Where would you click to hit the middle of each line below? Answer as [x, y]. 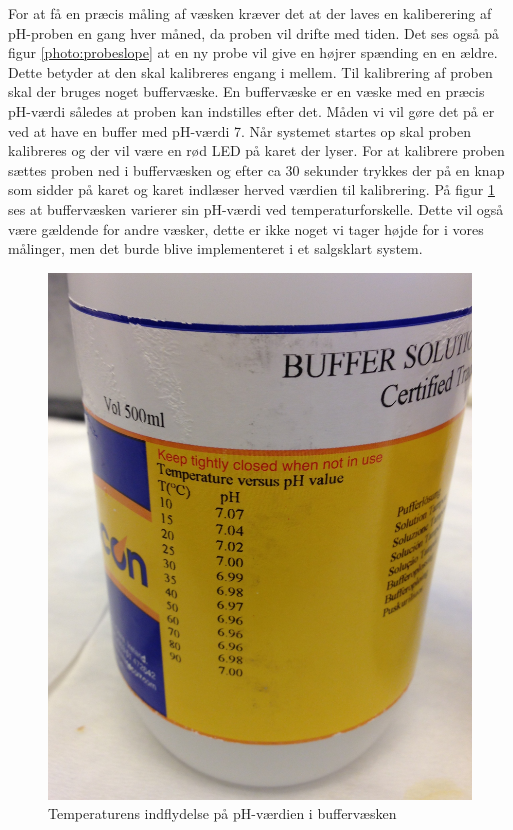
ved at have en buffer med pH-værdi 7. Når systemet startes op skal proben [239, 130]
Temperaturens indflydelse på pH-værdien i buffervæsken [222, 813]
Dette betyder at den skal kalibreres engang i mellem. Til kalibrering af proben [250, 71]
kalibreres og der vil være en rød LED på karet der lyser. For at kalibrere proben [256, 150]
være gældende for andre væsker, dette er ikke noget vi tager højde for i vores [246, 228]
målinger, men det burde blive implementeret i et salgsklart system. [215, 248]
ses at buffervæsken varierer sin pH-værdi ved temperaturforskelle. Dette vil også [256, 208]
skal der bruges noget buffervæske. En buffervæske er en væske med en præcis [246, 91]
